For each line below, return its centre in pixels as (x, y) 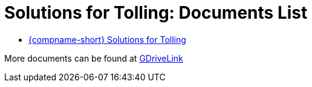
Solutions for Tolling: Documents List (156, 13)
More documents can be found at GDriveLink (94, 58)
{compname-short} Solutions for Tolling (107, 39)
